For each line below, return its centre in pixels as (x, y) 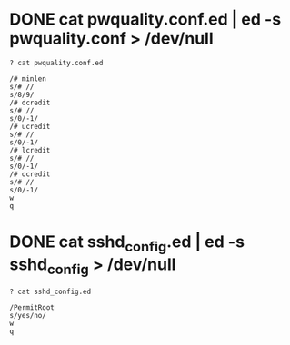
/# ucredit (30, 126)
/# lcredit (30, 150)
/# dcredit (30, 103)
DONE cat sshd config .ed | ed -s (127, 243)
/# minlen (28, 79)
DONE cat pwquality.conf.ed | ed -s (145, 20)
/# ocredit (30, 174)
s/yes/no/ (28, 316)
